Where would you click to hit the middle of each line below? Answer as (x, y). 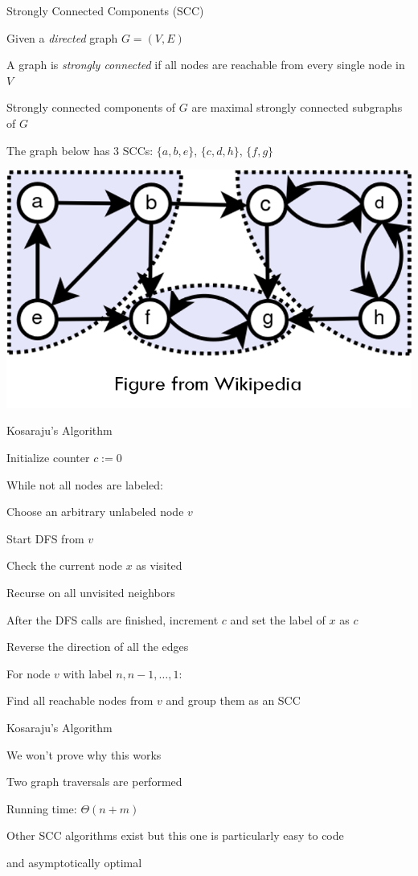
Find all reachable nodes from (80, 700)
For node (29, 673)
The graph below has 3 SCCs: (80, 150)
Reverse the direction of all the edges (98, 647)
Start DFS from (45, 538)
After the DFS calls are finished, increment (113, 619)
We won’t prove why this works (84, 754)
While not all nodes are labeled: (85, 484)
